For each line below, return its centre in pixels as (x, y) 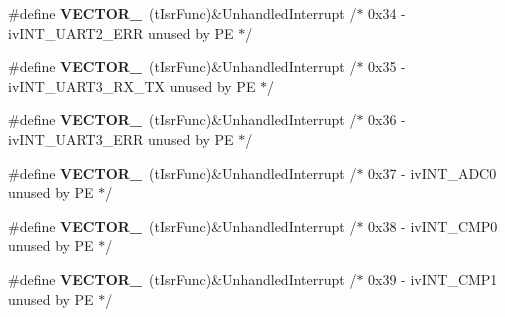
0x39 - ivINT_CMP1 (433, 278)
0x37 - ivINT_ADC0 (432, 172)
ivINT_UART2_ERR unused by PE (121, 32)
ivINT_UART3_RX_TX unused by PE (132, 85)
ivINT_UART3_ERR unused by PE (121, 138)
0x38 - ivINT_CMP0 (433, 225)
